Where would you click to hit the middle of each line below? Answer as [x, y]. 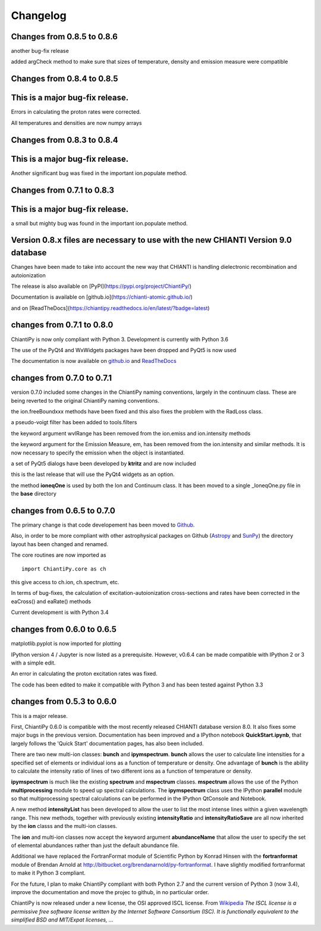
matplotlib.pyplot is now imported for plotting [66, 644]
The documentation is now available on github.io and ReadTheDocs [94, 361]
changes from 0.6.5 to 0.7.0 [63, 511]
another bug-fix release [40, 51]
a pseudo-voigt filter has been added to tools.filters [74, 422]
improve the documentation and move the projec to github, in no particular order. [110, 892]
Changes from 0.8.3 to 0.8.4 [64, 140]
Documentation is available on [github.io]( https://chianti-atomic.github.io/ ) [102, 297]
